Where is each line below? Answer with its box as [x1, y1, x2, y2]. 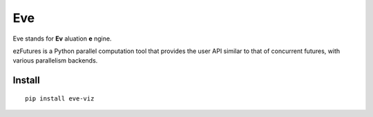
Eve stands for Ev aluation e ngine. [12, 34, 112, 43]
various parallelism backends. [12, 56, 98, 65]
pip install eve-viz [25, 94, 95, 103]
